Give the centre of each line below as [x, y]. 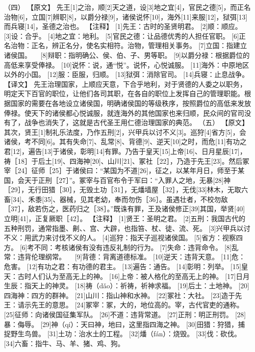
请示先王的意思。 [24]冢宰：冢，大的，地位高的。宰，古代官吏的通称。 [130, 305]
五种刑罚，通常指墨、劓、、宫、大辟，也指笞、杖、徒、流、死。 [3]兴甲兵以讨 [127, 228]
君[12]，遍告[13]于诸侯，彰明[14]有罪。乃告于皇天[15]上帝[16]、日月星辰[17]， [125, 151]
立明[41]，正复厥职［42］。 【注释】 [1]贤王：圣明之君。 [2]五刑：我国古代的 [125, 218]
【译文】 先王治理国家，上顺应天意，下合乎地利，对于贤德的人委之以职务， [125, 84]
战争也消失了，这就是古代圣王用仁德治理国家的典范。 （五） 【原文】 [137, 122]
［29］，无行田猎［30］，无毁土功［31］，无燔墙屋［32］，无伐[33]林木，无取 [123, 189]
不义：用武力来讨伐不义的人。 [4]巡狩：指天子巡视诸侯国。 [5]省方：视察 [120, 238]
